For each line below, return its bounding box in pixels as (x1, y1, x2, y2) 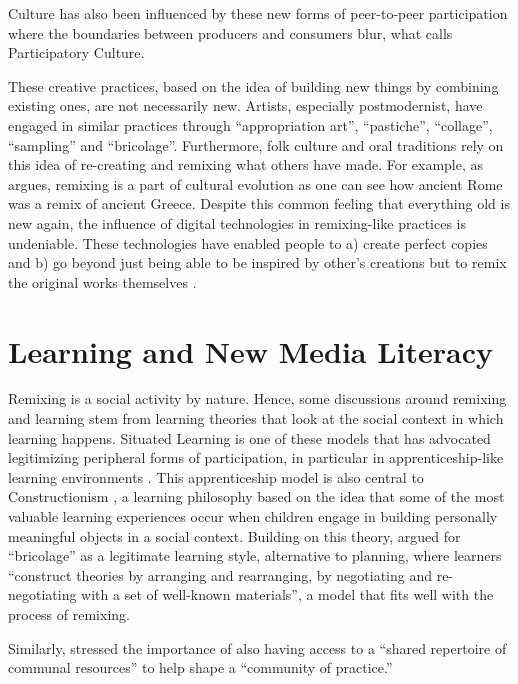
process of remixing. (8, 603, 130, 624)
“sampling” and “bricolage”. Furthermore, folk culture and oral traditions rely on (8, 134, 504, 155)
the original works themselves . (8, 271, 197, 292)
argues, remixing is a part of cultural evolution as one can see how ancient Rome (8, 173, 503, 194)
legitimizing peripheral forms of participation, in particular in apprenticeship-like (8, 447, 504, 468)
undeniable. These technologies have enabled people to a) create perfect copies (8, 232, 488, 253)
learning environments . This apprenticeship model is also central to (8, 466, 424, 487)
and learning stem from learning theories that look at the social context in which (8, 408, 504, 429)
